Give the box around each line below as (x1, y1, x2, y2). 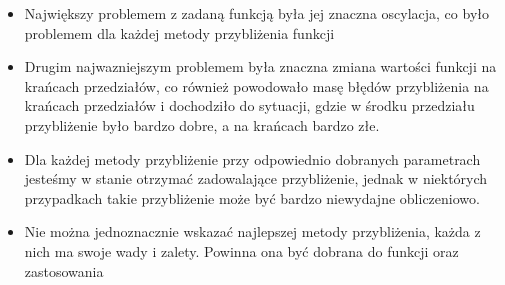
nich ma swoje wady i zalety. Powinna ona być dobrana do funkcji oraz (24, 240, 459, 261)
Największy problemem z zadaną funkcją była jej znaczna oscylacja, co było (24, 3, 489, 23)
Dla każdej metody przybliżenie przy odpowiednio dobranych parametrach (24, 148, 481, 169)
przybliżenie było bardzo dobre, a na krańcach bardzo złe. (24, 114, 380, 135)
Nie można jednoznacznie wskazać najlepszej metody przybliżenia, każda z (24, 221, 481, 242)
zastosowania (24, 260, 104, 281)
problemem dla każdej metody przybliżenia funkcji (24, 22, 335, 43)
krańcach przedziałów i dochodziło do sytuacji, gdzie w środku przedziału (24, 95, 475, 116)
